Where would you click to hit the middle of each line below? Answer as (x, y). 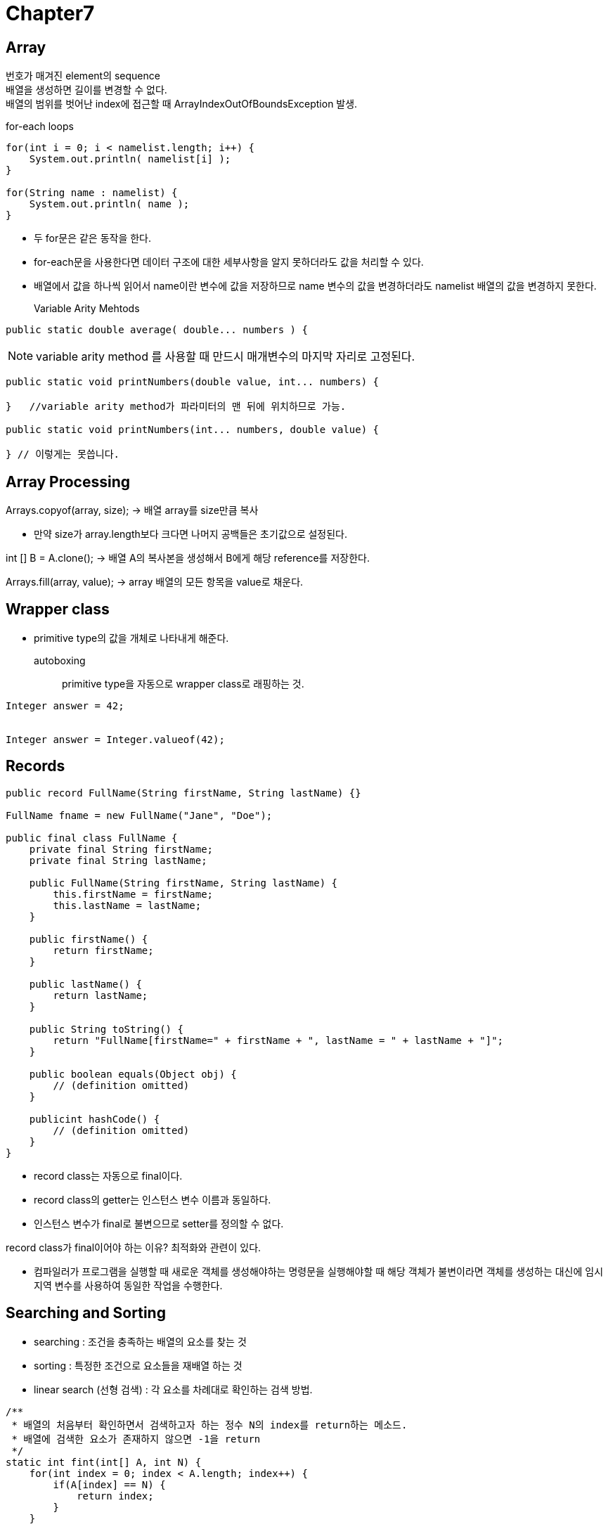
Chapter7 (50, 13)
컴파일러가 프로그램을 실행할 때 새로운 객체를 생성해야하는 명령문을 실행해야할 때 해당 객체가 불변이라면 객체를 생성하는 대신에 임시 (319, 1271)
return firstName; (103, 950)
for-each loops (40, 127)
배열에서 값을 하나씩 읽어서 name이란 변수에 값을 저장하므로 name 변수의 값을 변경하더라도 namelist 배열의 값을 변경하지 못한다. (315, 286)
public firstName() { (89, 939)
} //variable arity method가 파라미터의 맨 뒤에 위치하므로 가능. (176, 407)
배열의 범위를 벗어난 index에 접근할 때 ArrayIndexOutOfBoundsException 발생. (182, 104)
